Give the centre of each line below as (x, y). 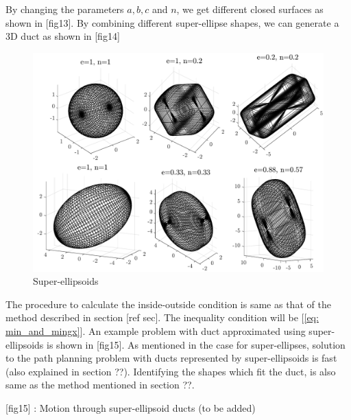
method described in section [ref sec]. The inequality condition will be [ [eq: (162, 317)
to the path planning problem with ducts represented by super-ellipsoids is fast (171, 358)
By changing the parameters (65, 9)
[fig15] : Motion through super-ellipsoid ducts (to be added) (131, 407)
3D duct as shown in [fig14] (63, 36)
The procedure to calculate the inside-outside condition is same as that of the (168, 304)
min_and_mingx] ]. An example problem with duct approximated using (156, 330)
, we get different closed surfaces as (250, 9)
